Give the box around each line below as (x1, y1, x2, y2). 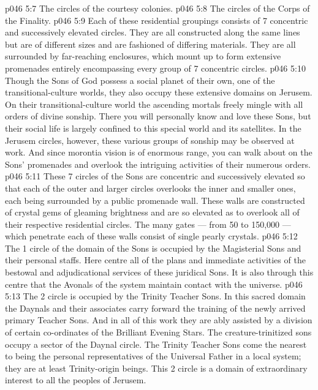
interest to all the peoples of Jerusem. (5, 373, 146, 386)
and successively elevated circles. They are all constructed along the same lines (5, 26, 300, 39)
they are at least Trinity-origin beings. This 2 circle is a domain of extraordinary (5, 361, 308, 374)
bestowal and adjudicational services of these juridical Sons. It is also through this (5, 266, 314, 279)
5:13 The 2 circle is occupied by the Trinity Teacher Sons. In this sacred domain (5, 290, 306, 302)
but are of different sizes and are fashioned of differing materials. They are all (5, 37, 296, 50)
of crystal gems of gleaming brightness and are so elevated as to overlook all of (5, 206, 300, 219)
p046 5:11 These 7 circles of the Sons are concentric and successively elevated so (5, 170, 305, 182)
